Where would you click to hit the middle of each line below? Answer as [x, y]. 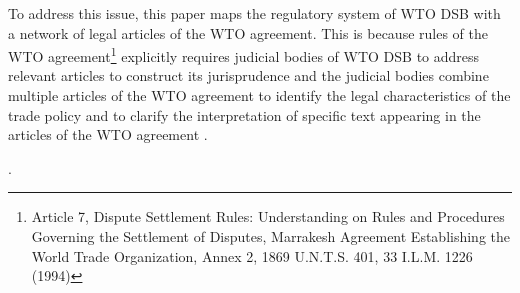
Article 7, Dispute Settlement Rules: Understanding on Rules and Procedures [268, 216]
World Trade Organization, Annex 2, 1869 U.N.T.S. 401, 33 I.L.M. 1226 [252, 255]
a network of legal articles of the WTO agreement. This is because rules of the [248, 32]
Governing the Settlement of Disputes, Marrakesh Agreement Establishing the [270, 236]
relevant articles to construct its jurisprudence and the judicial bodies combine [248, 75]
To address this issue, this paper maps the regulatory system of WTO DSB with [254, 13]
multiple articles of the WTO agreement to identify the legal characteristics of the [259, 95]
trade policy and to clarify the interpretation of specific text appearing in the [244, 114]
